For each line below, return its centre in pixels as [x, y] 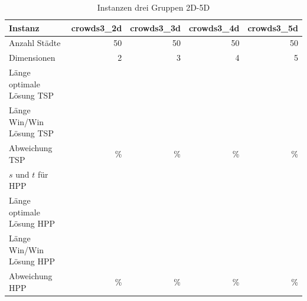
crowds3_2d [97, 27]
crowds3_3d [155, 27]
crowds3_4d [214, 27]
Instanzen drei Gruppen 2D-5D [153, 7]
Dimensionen [32, 58]
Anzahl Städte [35, 43]
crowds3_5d [273, 27]
